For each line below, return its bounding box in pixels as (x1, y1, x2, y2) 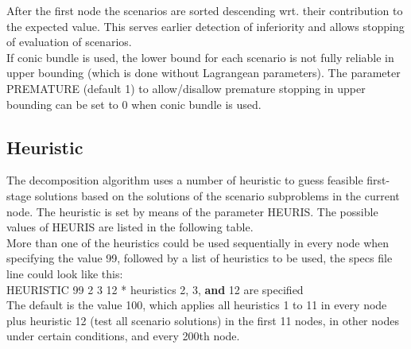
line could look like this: (6, 265, 123, 281)
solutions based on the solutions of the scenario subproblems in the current (34, 187, 400, 204)
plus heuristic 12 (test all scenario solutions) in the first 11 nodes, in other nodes (6, 312, 399, 328)
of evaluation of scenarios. (6, 33, 132, 50)
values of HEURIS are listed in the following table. (6, 219, 254, 235)
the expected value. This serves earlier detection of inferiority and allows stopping (6, 17, 405, 34)
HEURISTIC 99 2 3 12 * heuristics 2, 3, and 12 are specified (6, 281, 304, 297)
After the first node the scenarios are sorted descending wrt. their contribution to (6, 2, 403, 18)
